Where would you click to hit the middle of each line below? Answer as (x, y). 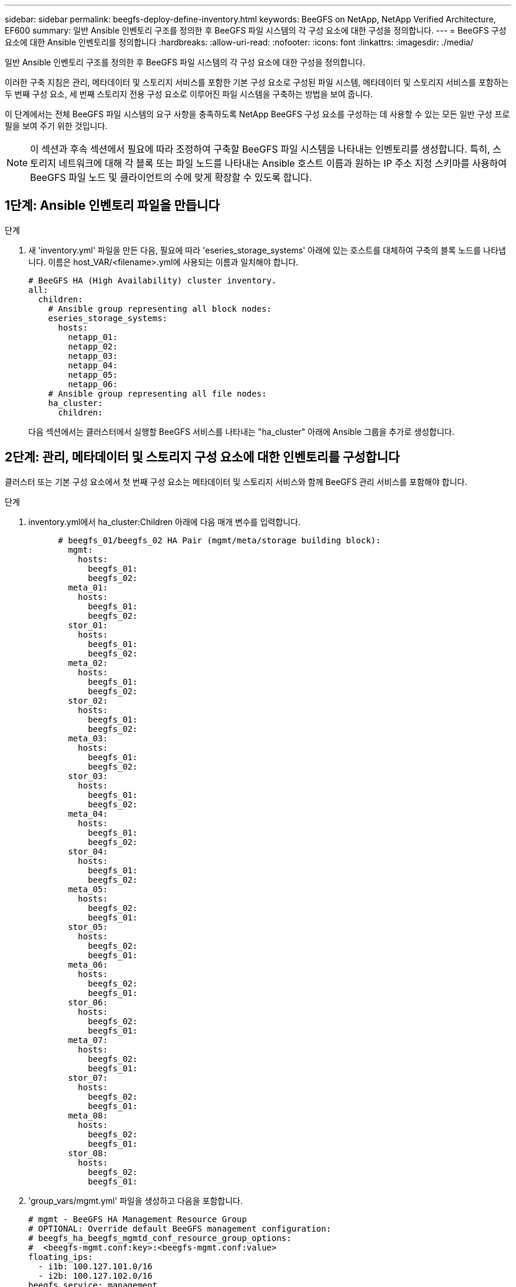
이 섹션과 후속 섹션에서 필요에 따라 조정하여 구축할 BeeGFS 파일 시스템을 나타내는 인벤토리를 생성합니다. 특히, (260, 149)
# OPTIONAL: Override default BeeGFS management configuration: (180, 1228)
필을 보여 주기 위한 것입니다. (56, 126)
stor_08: (88, 1153)
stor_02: (88, 700)
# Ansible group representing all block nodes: (160, 308)
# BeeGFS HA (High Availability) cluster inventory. (153, 280)
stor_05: (88, 927)
